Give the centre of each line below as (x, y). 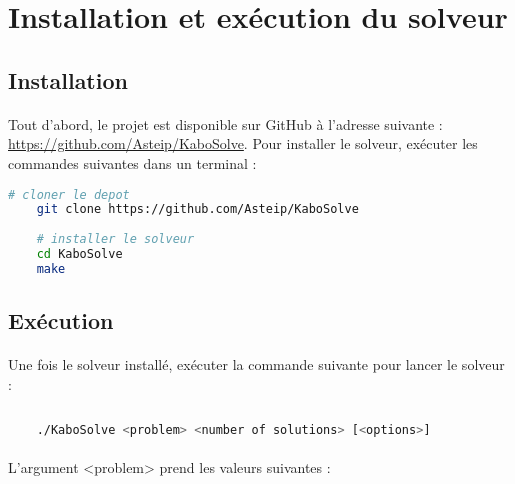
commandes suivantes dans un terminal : (132, 162)
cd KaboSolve (79, 254)
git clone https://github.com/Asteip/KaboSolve (197, 209)
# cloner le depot (69, 194)
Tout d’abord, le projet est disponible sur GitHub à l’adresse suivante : (225, 123)
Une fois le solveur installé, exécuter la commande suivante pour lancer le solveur (256, 364)
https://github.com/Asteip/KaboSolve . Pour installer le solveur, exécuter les (243, 143)
